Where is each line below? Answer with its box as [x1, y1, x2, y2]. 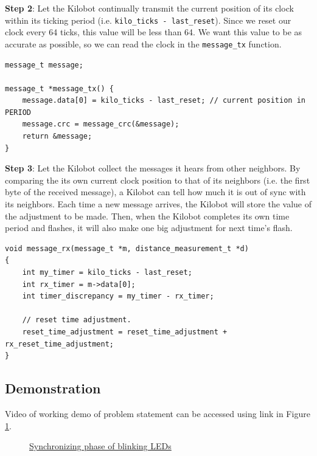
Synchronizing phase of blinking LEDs [29, 440, 172, 452]
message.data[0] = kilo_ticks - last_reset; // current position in [22, 96, 305, 105]
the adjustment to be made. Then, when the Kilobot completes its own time [5, 209, 290, 222]
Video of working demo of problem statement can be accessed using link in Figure [5, 407, 310, 420]
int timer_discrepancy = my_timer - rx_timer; [22, 292, 214, 301]
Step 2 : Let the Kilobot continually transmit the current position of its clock [5, 2, 294, 14]
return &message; [22, 132, 92, 141]
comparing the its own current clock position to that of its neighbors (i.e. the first [5, 173, 310, 186]
